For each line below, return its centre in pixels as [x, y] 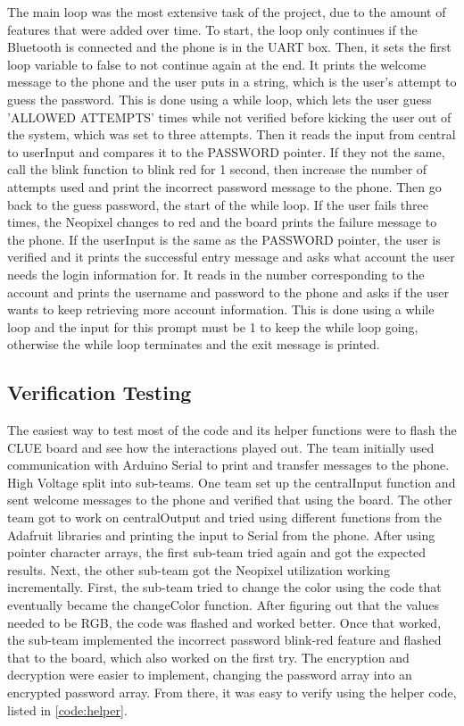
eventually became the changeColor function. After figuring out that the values [223, 605]
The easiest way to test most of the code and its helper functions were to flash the [232, 430]
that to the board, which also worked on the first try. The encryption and [208, 657]
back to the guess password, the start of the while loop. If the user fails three [218, 204]
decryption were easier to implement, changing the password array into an [210, 675]
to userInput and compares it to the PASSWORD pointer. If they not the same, [226, 151]
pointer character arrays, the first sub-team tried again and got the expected [217, 552]
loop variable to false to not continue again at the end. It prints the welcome [217, 64]
